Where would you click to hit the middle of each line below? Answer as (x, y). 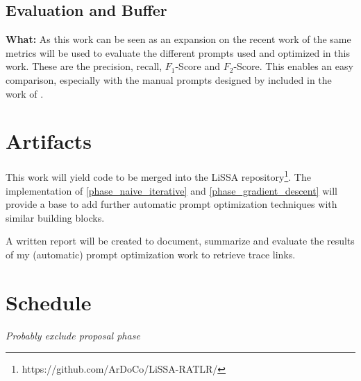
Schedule (49, 302)
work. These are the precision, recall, (84, 66)
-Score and (198, 66)
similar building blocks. (55, 217)
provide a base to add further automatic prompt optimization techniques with (171, 204)
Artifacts (49, 141)
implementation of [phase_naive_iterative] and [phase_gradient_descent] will (171, 190)
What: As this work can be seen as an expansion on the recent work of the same (178, 39)
